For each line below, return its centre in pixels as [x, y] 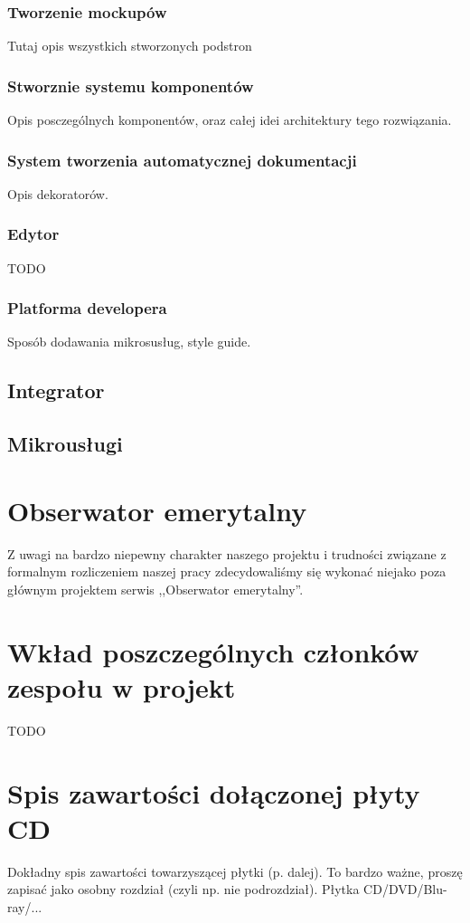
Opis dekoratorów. [58, 193]
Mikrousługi [65, 444]
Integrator [56, 390]
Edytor [33, 234]
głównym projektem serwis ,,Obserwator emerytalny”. [155, 589]
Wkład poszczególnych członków [213, 651]
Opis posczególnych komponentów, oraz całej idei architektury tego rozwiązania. [230, 120]
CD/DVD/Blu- [405, 889]
